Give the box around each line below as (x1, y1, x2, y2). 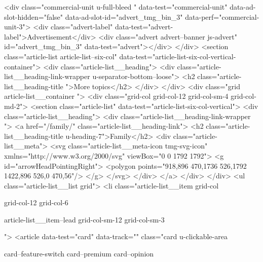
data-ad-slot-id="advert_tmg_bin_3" (65, 11, 183, 22)
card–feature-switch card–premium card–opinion (4, 248, 154, 259)
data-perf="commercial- (185, 11, 259, 22)
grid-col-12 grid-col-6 (4, 197, 68, 208)
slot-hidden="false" (4, 11, 63, 22)
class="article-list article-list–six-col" (4, 51, 117, 61)
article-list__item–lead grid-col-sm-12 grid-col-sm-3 (4, 214, 165, 224)
